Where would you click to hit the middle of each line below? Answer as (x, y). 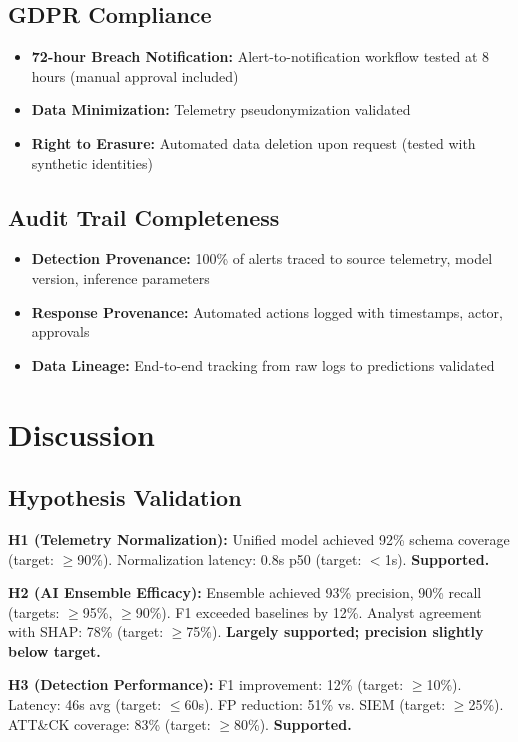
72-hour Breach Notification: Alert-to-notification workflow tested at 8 (260, 56)
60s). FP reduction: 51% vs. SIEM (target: (315, 704)
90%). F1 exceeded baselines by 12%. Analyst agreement (308, 611)
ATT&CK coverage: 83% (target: (109, 723)
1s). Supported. (437, 558)
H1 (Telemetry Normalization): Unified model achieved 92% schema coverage (259, 538)
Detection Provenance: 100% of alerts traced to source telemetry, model (262, 258)
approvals (60, 331)
